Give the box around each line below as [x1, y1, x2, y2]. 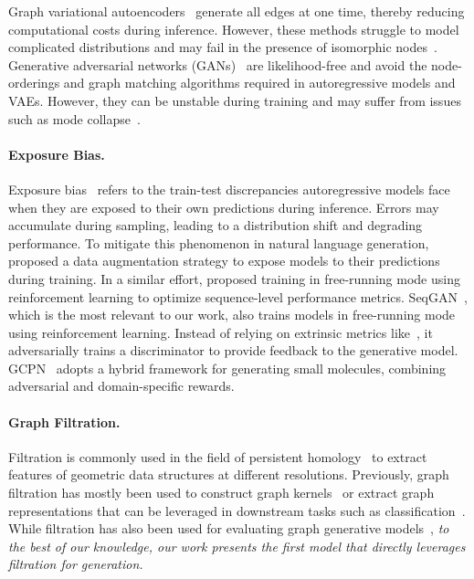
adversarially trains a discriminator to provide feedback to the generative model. [8, 341, 458, 360]
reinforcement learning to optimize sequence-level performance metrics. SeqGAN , [8, 287, 468, 306]
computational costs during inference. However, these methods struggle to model [8, 19, 459, 38]
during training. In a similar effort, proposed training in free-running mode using [8, 268, 460, 288]
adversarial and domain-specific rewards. [8, 376, 235, 395]
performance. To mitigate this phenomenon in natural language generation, [8, 233, 429, 252]
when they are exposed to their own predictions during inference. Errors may [8, 197, 439, 216]
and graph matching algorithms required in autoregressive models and [63, 73, 456, 92]
